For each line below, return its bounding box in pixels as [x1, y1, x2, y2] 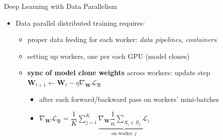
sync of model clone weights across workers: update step [27, 67, 210, 78]
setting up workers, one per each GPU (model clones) [27, 50, 190, 61]
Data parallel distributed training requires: [15, 17, 145, 28]
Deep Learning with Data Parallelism [4, 1, 117, 11]
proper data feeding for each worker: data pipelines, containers [27, 34, 217, 45]
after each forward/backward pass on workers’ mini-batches [39, 94, 219, 104]
